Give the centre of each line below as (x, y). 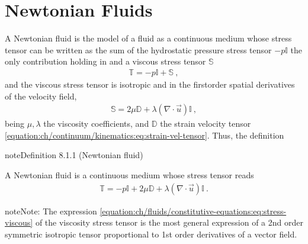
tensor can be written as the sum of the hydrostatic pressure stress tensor (138, 49)
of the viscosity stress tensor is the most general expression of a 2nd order (169, 222)
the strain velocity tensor (206, 123)
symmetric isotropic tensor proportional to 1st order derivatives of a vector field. (151, 234)
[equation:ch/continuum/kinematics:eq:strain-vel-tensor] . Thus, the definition (145, 135)
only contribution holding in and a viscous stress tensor (105, 61)
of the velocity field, (41, 96)
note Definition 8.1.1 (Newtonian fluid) (74, 155)
